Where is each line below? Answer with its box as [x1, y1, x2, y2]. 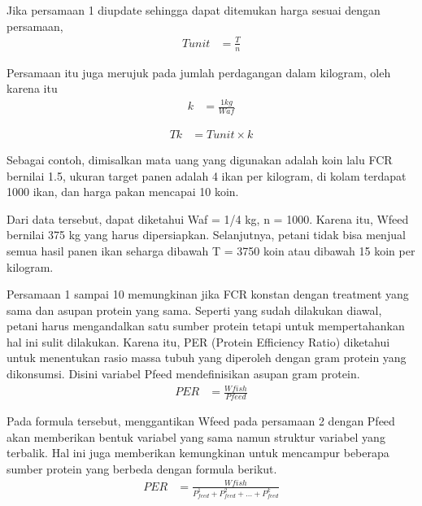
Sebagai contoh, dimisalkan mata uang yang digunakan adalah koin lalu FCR [7, 150, 393, 168]
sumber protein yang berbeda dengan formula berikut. [7, 460, 277, 477]
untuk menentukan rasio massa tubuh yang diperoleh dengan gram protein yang [7, 349, 407, 366]
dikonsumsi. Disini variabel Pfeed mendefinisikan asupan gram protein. [7, 365, 360, 382]
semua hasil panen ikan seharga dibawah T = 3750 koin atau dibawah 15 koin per [7, 242, 415, 259]
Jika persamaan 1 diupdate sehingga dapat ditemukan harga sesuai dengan [7, 2, 381, 18]
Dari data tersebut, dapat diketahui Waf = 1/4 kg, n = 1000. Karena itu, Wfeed [7, 210, 409, 227]
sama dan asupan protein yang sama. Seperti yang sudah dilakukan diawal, [7, 301, 382, 318]
